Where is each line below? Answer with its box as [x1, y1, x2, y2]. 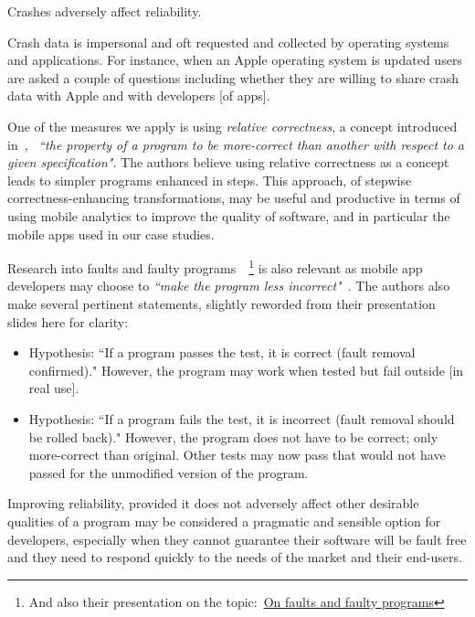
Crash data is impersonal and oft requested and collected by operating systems [7, 32, 449, 51]
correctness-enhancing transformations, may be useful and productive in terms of [7, 188, 460, 207]
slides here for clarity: [7, 312, 129, 331]
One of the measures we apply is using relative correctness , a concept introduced [7, 116, 458, 135]
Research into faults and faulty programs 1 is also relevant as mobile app [7, 256, 423, 277]
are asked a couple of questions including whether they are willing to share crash [7, 68, 459, 87]
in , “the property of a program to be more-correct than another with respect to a [7, 134, 465, 154]
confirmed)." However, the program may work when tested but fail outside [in [28, 360, 464, 379]
